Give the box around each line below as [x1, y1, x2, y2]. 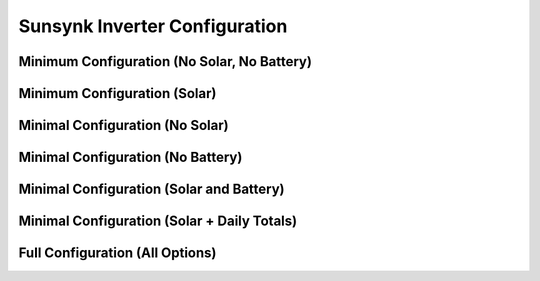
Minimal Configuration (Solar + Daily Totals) [18, 213, 298, 230]
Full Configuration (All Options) [18, 245, 217, 262]
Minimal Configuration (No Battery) [18, 149, 243, 166]
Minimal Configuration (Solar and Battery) [18, 181, 285, 198]
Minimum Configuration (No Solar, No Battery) [18, 53, 312, 70]
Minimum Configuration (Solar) [18, 85, 217, 102]
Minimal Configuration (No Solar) [18, 117, 229, 134]
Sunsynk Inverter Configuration [18, 15, 288, 37]
